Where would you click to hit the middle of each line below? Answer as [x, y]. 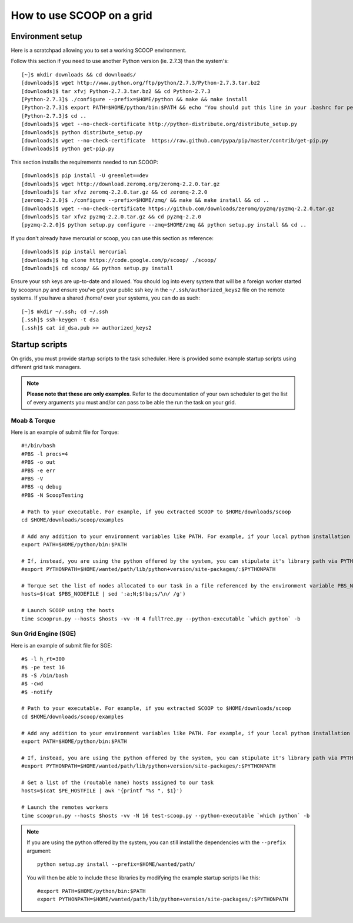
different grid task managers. [46, 367]
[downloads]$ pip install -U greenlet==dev [85, 176]
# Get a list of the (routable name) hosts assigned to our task [118, 782]
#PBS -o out [39, 462]
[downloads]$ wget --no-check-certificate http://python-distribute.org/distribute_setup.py [159, 124]
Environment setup [46, 36]
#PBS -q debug [41, 487]
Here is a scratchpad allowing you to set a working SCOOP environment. [99, 51]
